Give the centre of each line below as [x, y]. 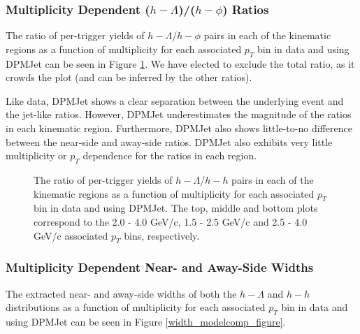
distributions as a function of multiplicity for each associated [136, 307]
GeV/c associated [71, 235]
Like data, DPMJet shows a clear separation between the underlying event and [175, 100]
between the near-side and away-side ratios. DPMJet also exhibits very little [169, 141]
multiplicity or [36, 155]
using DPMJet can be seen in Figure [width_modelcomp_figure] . [146, 321]
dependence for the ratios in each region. [170, 155]
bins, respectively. [162, 235]
